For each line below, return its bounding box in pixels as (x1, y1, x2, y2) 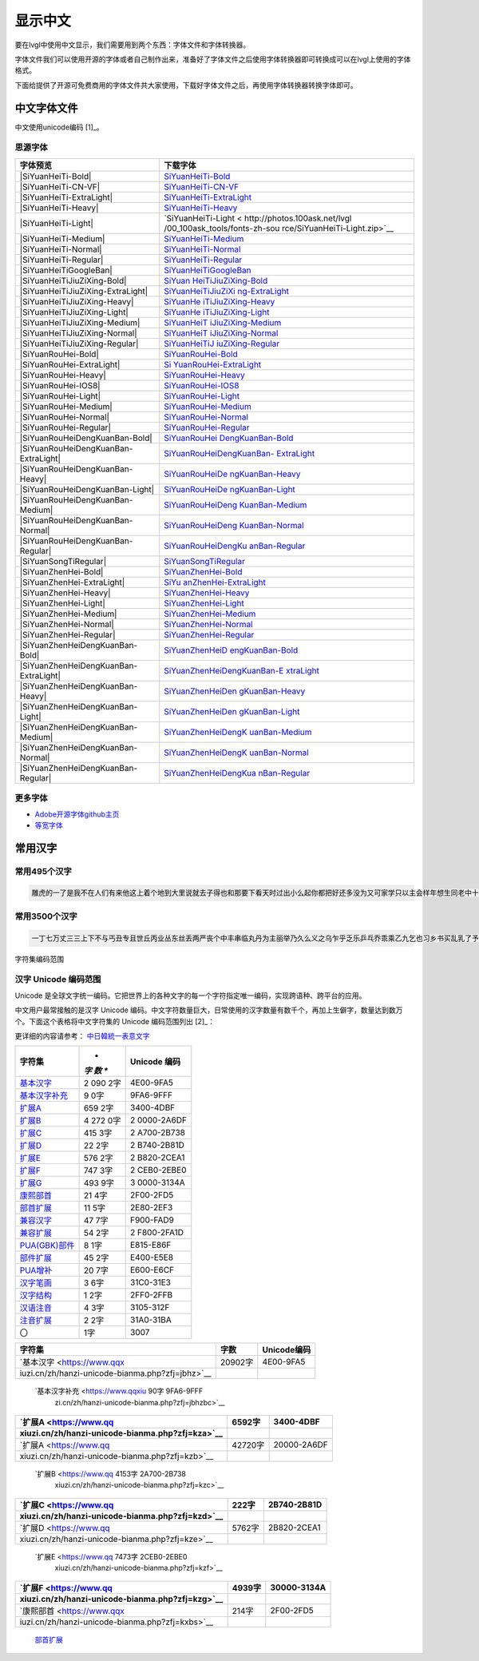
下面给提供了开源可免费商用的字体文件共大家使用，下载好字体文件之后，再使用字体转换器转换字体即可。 (14, 80, 358, 89)
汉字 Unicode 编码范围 (14, 974, 101, 985)
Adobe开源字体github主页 (34, 809, 120, 819)
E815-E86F (130, 1239, 172, 1250)
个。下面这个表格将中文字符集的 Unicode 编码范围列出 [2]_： (14, 1016, 216, 1026)
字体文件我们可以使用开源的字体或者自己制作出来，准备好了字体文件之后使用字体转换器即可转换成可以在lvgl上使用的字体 (14, 54, 411, 64)
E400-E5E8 (130, 1252, 174, 1263)
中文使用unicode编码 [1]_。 (14, 122, 104, 132)
